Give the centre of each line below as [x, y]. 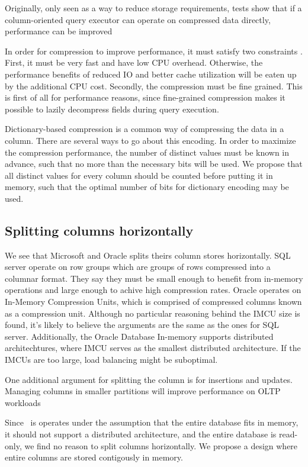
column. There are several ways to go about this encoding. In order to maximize [150, 140]
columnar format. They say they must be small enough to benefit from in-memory [154, 278]
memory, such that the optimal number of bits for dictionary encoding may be [147, 187]
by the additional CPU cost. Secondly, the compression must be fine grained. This [154, 86]
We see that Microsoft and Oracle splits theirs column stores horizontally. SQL [148, 255]
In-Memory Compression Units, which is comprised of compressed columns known [153, 302]
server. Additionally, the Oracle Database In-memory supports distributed [139, 336]
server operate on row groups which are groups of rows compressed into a [138, 267]
